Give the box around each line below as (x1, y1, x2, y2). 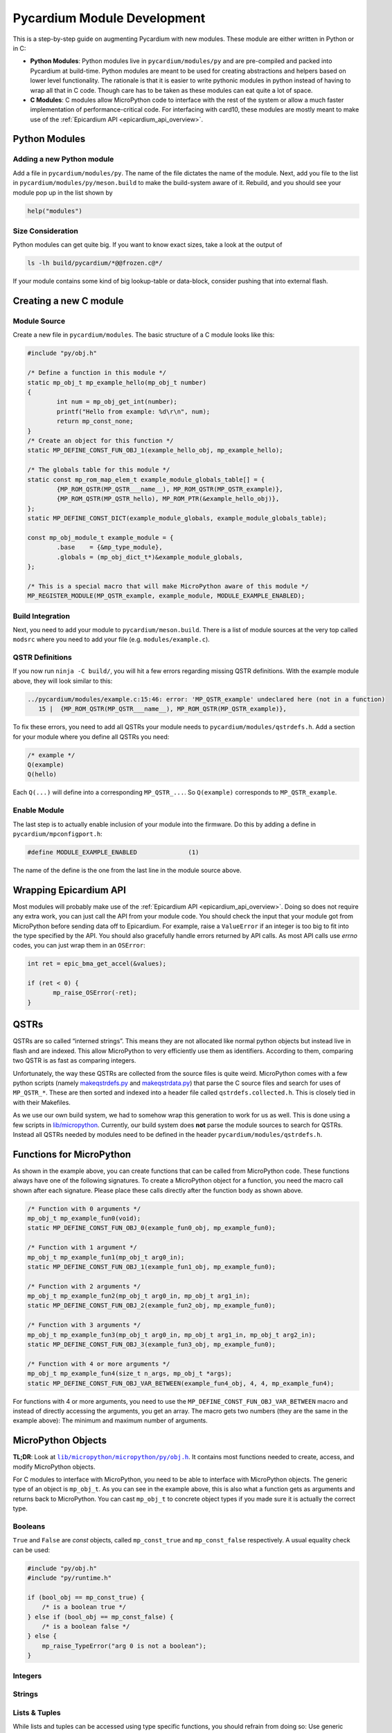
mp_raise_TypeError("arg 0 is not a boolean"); (42, 1641, 207, 1650)
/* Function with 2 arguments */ (27, 1282, 141, 1290)
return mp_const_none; (56, 417, 134, 426)
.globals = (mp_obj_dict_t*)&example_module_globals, (56, 553, 243, 561)
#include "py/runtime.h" (27, 1574, 112, 1582)
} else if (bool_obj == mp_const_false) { (27, 1612, 174, 1621)
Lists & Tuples (12, 1707, 62, 1717)
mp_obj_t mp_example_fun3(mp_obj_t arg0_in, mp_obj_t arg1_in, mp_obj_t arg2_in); (27, 1331, 317, 1339)
